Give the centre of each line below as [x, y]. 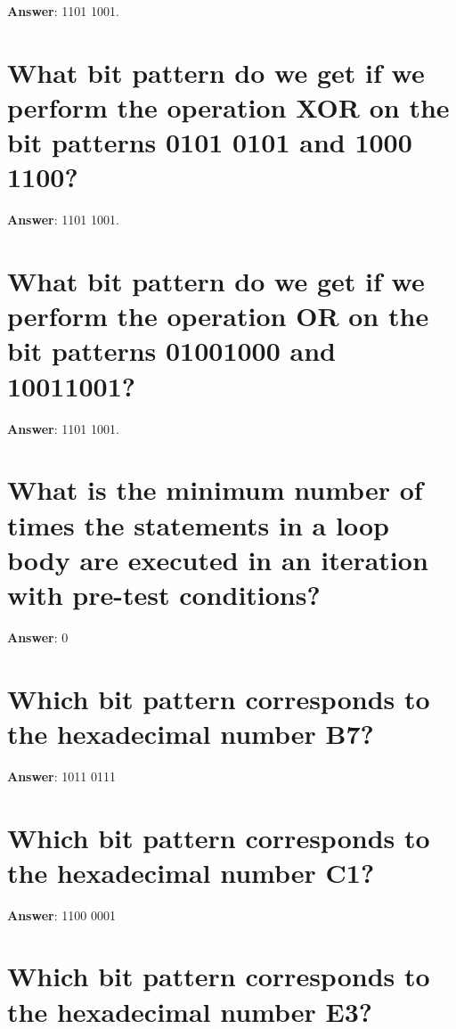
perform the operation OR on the [218, 316]
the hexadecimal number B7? [191, 733]
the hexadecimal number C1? [191, 872]
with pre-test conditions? [164, 594]
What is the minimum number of [215, 490]
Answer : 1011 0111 [61, 776]
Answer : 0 [38, 637]
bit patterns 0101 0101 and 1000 [210, 142]
